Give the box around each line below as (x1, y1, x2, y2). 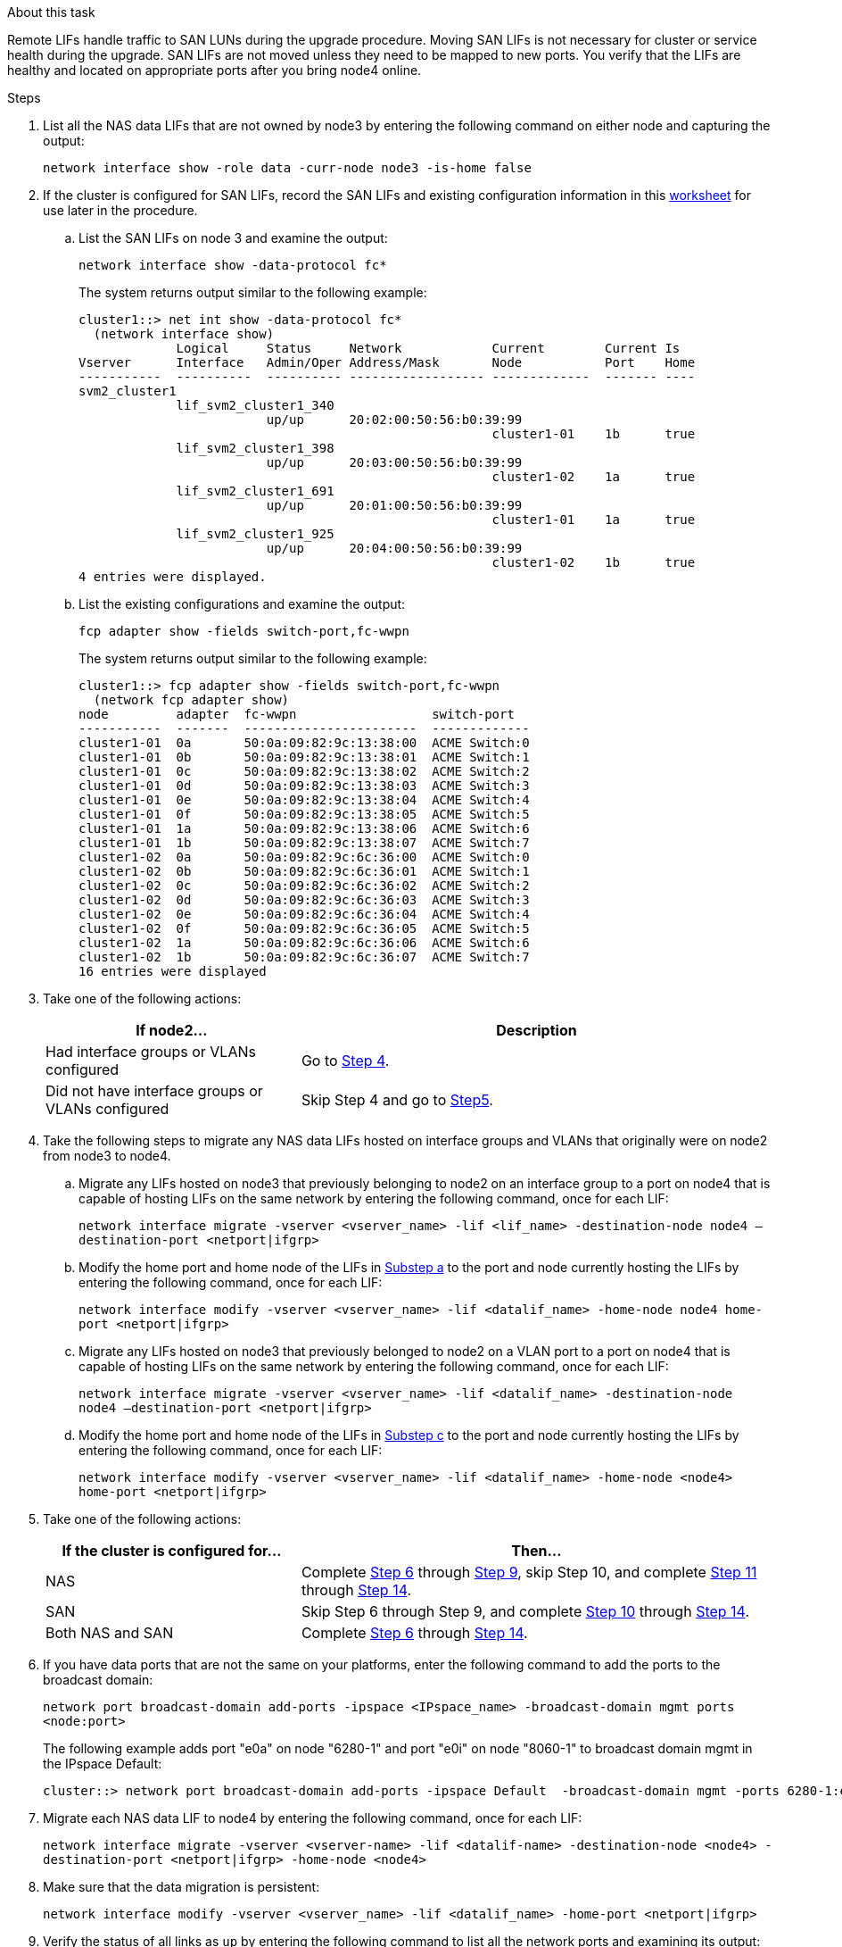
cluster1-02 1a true (491, 470, 696, 484)
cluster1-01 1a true (491, 512, 696, 527)
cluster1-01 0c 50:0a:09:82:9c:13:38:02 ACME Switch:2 (78, 764, 530, 778)
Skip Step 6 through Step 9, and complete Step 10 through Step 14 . (301, 1602, 750, 1620)
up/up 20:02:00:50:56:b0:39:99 (266, 412, 523, 427)
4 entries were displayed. (78, 570, 267, 584)
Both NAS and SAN (45, 1624, 174, 1642)
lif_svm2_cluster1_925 (176, 527, 334, 541)
